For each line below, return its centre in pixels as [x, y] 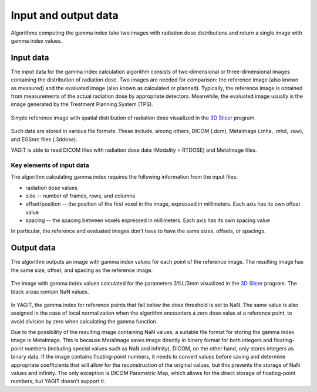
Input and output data [65, 15]
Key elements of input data [50, 165]
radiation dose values [51, 188]
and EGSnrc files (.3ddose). [44, 139]
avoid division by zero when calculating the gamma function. [84, 321]
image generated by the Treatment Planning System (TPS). [82, 104]
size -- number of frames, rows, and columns [80, 196]
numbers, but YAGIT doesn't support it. [58, 381]
